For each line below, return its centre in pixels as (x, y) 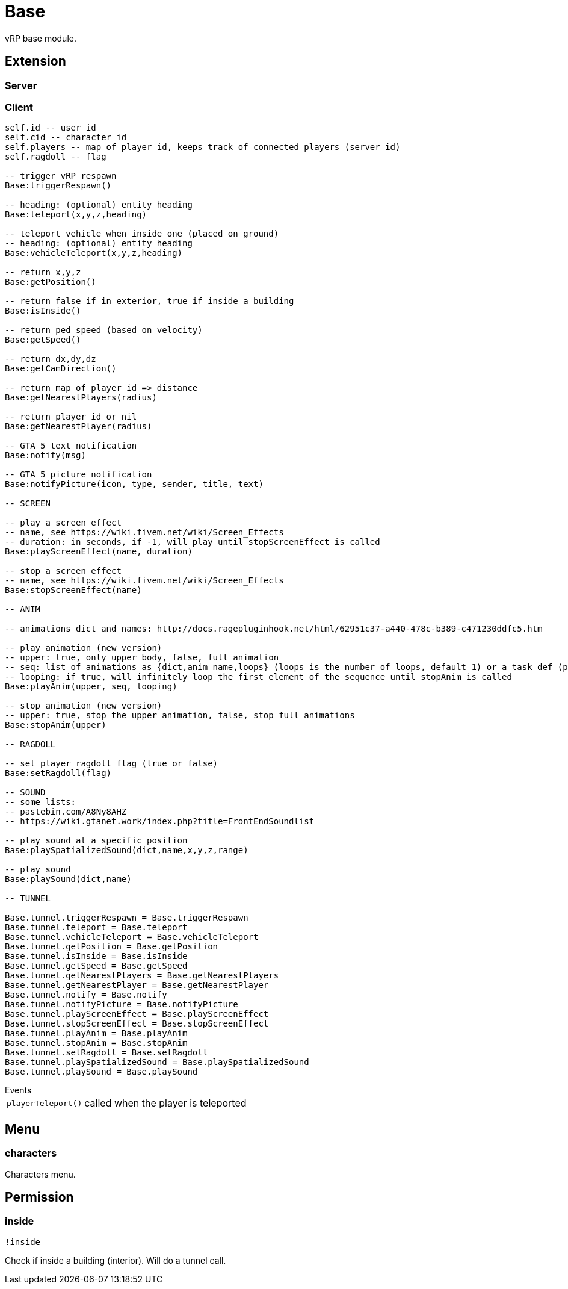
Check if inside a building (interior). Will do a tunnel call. (116, 1260)
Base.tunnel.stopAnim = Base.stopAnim (96, 1043)
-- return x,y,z (43, 272)
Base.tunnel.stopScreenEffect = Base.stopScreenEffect (137, 1024)
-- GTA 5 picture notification (79, 475)
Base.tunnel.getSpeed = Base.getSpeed (96, 966)
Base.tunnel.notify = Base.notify (86, 995)
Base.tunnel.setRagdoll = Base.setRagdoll (106, 1053)
